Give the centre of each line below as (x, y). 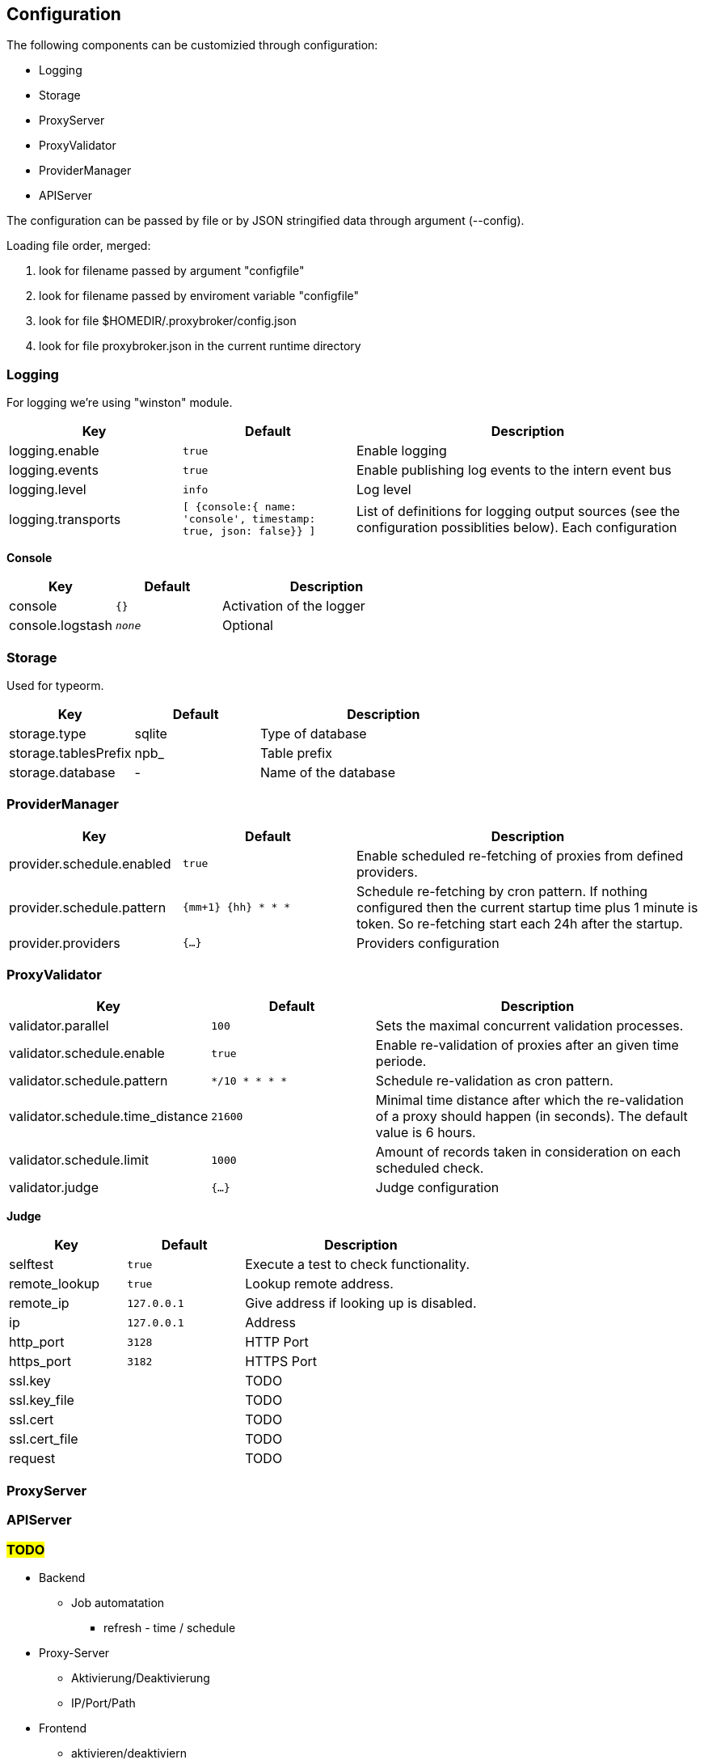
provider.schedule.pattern (88, 907)
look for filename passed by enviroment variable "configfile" (199, 296)
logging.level (48, 490)
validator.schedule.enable (87, 1053)
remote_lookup (55, 1284)
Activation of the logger (293, 606)
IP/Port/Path (103, 1703)
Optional (247, 626)
